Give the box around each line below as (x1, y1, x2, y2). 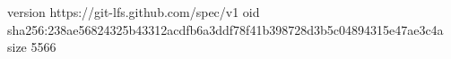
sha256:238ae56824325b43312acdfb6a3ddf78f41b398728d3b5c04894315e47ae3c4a (7, 20, 444, 38)
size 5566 (7, 38, 56, 56)
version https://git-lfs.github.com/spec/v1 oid (7, 3, 260, 21)
